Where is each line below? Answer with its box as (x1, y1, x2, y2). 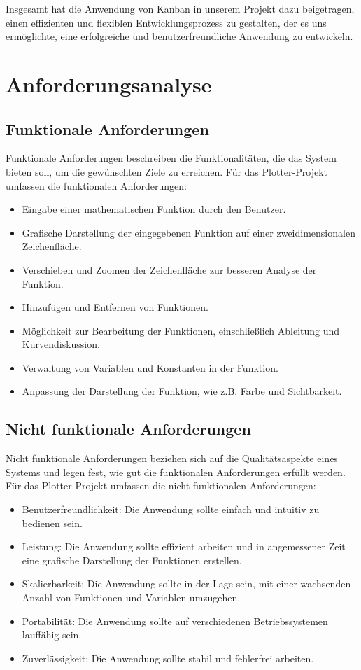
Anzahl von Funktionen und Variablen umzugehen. (22, 590, 241, 605)
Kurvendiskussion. (22, 337, 100, 351)
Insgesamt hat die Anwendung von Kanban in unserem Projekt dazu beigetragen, (6, 1, 355, 15)
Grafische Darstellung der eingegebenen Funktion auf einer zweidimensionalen (22, 225, 355, 239)
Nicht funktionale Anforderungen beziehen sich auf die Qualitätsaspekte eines (6, 451, 338, 466)
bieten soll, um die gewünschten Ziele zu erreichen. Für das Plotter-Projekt (6, 164, 327, 179)
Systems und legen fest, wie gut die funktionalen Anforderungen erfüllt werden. (6, 464, 346, 479)
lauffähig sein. (22, 627, 82, 642)
